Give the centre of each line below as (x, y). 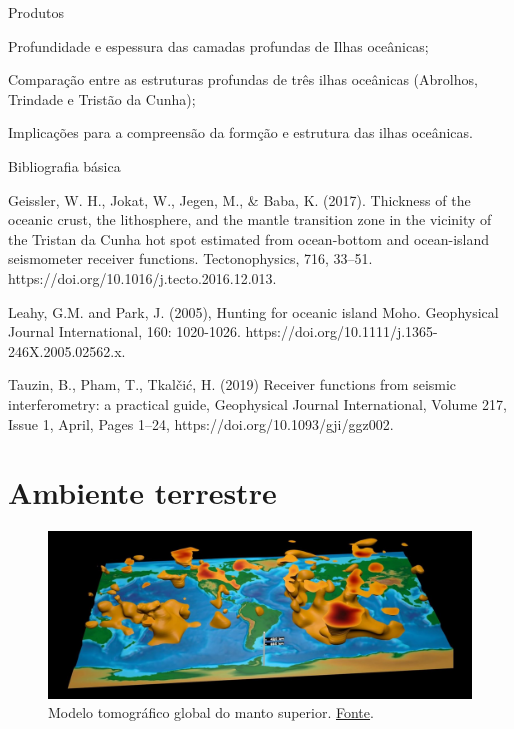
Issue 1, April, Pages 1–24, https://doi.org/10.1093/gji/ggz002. (201, 423)
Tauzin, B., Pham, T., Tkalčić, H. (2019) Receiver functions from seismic (232, 384)
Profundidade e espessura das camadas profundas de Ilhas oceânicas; (218, 45)
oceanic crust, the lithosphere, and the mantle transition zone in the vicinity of (250, 219)
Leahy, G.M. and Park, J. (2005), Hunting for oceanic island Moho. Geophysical (253, 311)
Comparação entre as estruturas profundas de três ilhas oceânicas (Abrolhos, (243, 79)
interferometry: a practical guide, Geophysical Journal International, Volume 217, (257, 403)
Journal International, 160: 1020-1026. (124, 331)
